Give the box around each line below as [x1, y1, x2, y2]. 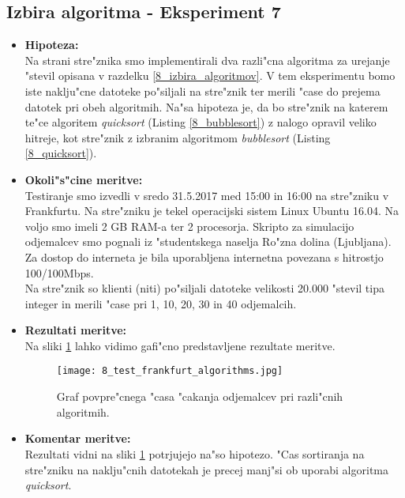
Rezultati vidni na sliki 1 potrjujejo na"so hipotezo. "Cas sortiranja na [24, 445, 365, 462]
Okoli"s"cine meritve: [24, 171, 143, 187]
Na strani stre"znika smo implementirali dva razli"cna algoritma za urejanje [24, 51, 390, 68]
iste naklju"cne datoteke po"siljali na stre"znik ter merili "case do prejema [24, 82, 381, 99]
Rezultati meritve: [24, 322, 127, 338]
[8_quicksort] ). [24, 145, 97, 161]
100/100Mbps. [24, 264, 94, 281]
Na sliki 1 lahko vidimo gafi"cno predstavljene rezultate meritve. [24, 337, 336, 353]
